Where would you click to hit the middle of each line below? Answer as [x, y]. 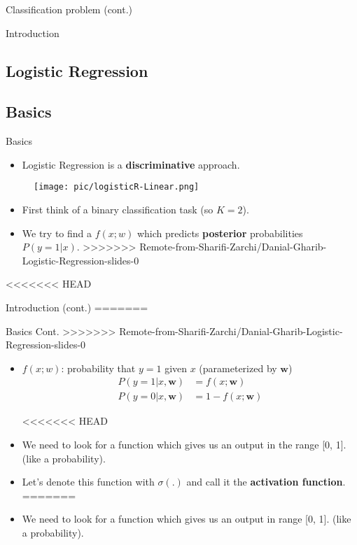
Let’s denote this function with [88, 482]
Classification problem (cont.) [69, 9]
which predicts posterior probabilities [220, 233]
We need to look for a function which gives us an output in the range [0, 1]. [184, 445]
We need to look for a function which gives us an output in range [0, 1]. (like [187, 519]
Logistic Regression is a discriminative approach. [131, 164]
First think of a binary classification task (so [118, 210]
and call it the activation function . [266, 482]
